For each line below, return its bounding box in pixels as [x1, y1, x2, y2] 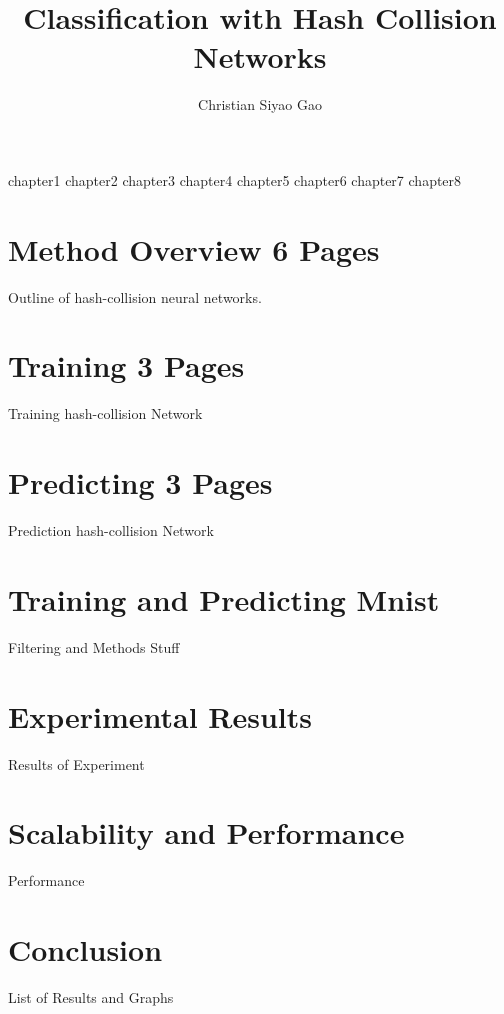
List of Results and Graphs [8, 986, 174, 1007]
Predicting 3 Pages [8, 462, 273, 503]
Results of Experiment [8, 753, 145, 774]
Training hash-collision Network [8, 403, 203, 424]
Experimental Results [8, 695, 312, 736]
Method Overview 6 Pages [8, 228, 380, 269]
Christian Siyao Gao [198, 94, 322, 115]
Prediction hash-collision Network [8, 520, 214, 541]
